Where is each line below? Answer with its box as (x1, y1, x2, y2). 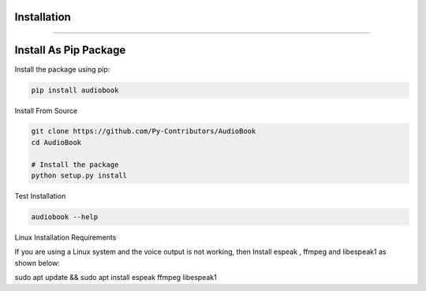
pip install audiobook (31, 85, 119, 95)
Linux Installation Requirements (14, 233, 117, 242)
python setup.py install (31, 171, 128, 181)
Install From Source (14, 106, 78, 115)
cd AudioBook (31, 138, 82, 147)
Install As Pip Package (14, 43, 126, 57)
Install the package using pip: (14, 64, 110, 74)
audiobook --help (31, 213, 99, 222)
